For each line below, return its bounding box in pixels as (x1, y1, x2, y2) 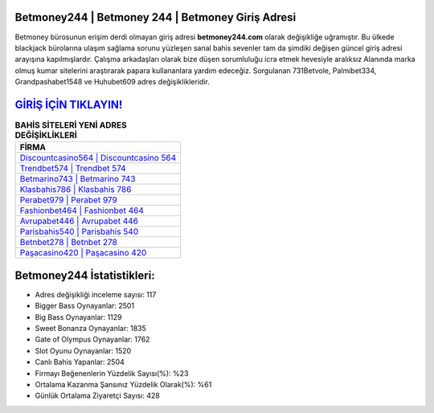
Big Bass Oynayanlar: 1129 (35, 312, 122, 321)
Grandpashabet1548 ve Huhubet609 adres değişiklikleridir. (14, 77, 211, 87)
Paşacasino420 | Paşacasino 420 (19, 247, 147, 259)
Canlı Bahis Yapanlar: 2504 (35, 358, 125, 367)
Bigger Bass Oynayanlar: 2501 (35, 301, 135, 311)
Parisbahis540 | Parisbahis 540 (19, 226, 139, 237)
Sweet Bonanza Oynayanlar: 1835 (35, 324, 146, 333)
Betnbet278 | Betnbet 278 (19, 237, 118, 248)
